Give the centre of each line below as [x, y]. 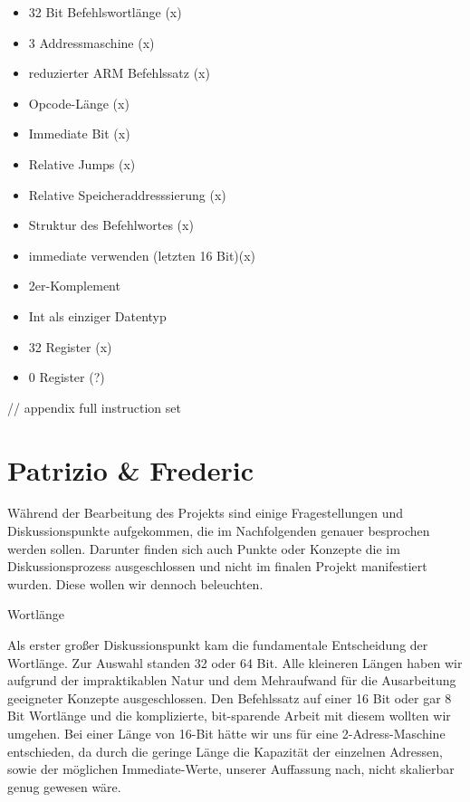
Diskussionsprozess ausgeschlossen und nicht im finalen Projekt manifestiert [217, 566]
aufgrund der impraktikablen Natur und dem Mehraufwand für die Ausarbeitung [232, 680]
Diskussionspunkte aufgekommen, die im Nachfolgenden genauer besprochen [219, 531]
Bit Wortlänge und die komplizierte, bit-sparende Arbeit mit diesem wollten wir [229, 716]
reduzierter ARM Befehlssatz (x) [119, 73]
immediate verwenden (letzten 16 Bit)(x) [142, 255]
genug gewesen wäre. [64, 786]
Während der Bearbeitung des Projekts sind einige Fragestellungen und [206, 513]
